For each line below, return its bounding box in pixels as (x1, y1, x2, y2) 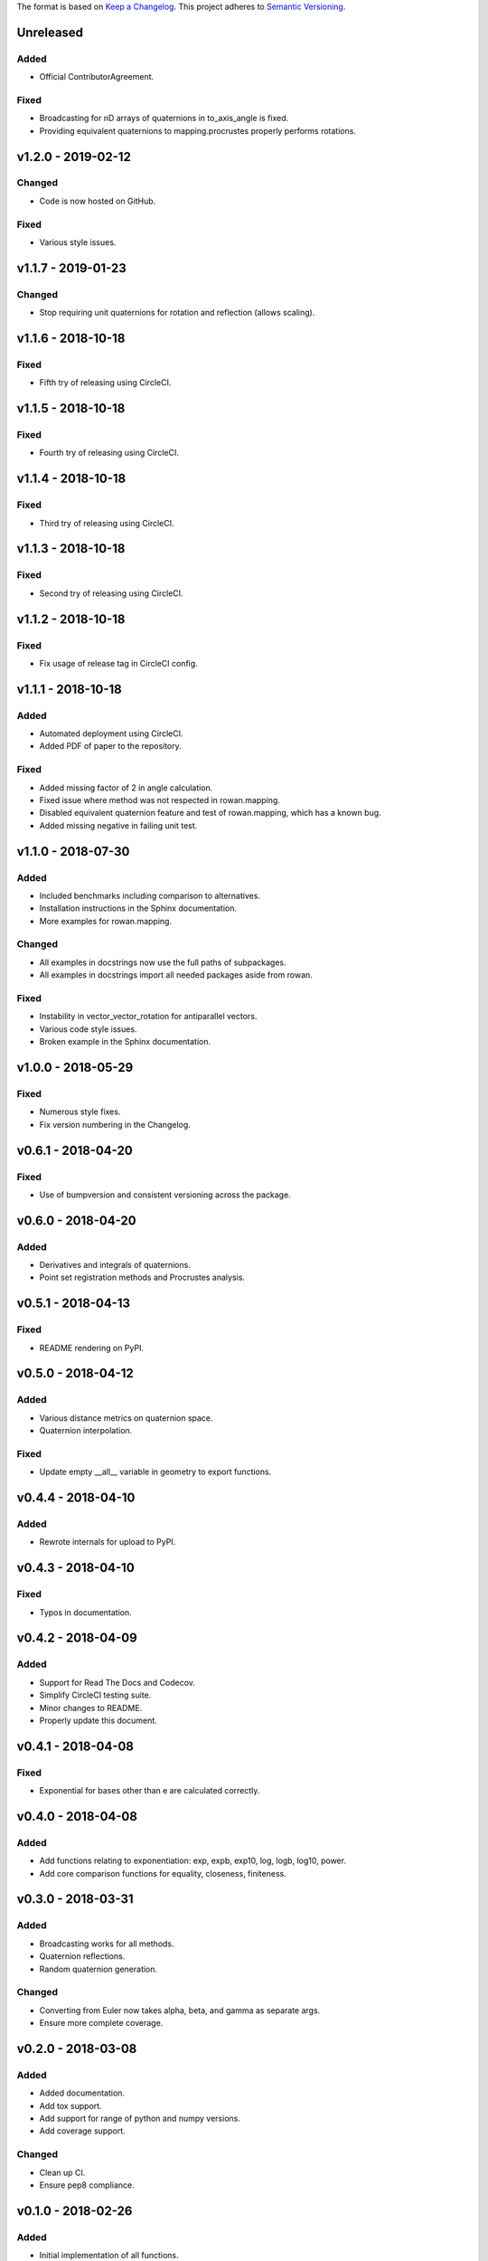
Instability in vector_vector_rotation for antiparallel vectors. (39, 1011, 258, 1022)
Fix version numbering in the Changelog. (39, 1119, 192, 1130)
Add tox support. (39, 2100, 103, 2111)
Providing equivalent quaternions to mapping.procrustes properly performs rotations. (39, 125, 357, 136)
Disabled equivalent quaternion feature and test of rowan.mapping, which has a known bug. (39, 808, 381, 818)
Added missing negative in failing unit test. (39, 819, 198, 831)
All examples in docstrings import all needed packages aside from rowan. (39, 970, 314, 980)
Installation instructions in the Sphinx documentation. (39, 903, 238, 913)
